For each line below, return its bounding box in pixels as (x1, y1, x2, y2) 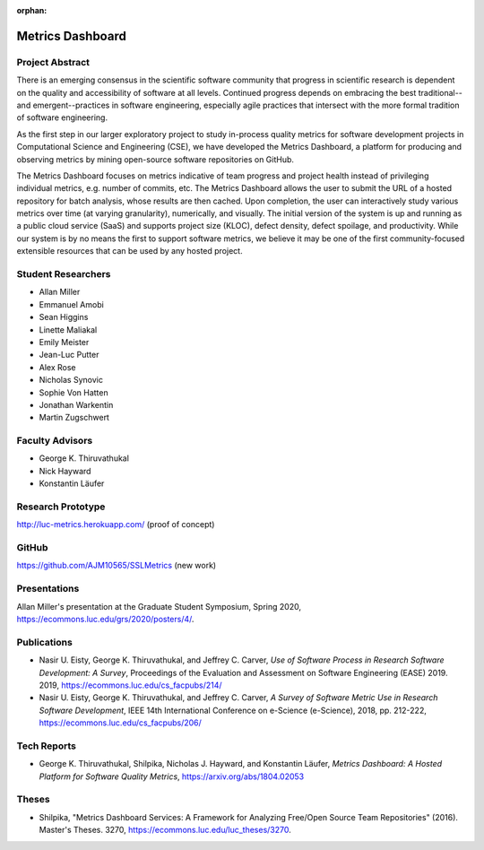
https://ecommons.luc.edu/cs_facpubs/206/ (39, 717, 202, 728)
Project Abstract (16, 56, 90, 68)
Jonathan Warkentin (39, 399, 114, 410)
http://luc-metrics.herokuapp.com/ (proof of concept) (16, 519, 215, 530)
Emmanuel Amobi (39, 299, 105, 309)
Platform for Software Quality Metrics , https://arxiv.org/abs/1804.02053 (39, 771, 305, 782)
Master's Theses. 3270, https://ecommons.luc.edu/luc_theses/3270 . (39, 825, 291, 836)
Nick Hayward (39, 465, 91, 476)
